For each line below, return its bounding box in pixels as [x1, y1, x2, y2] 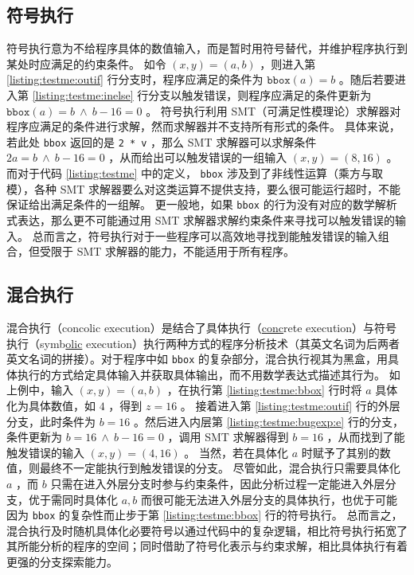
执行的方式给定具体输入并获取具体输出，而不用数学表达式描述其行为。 [17, 366, 385, 382]
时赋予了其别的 [301, 444, 380, 460]
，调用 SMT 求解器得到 [167, 428, 289, 445]
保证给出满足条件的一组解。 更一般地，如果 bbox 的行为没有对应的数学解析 [6, 196, 397, 213]
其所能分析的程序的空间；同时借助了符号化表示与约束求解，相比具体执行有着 [6, 538, 408, 554]
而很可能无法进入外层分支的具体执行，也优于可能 [140, 491, 397, 507]
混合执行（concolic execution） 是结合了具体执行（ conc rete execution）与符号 [6, 319, 397, 335]
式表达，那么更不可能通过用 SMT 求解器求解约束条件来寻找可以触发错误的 [6, 211, 396, 228]
